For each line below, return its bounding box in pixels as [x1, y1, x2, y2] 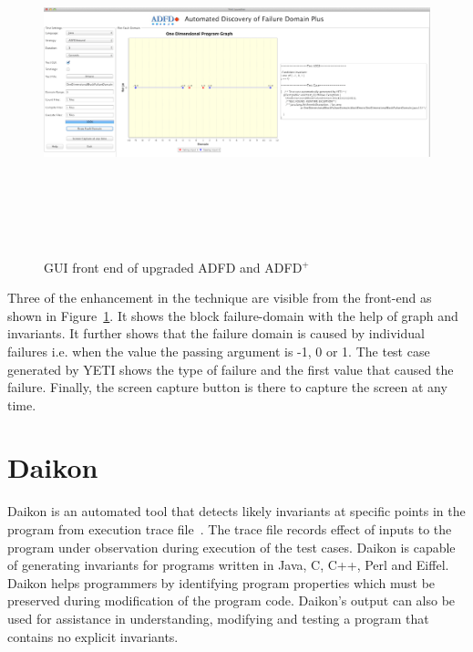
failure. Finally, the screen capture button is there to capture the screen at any [7, 378, 447, 397]
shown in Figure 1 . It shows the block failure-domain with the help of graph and [7, 305, 458, 325]
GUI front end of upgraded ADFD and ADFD [44, 257, 303, 276]
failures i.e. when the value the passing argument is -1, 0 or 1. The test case [7, 341, 430, 360]
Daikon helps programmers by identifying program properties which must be [7, 573, 436, 592]
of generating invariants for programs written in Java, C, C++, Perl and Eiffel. [7, 555, 449, 574]
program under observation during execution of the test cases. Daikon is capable [7, 537, 456, 556]
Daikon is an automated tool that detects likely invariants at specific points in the [7, 502, 466, 521]
